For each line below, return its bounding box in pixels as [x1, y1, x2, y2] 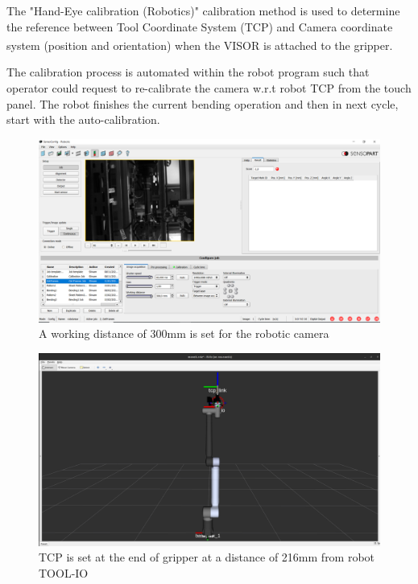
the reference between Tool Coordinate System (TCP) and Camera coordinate [6, 18, 393, 35]
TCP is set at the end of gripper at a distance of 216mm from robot [39, 549, 375, 565]
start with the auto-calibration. [6, 111, 160, 128]
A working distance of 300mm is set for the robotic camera [39, 325, 329, 342]
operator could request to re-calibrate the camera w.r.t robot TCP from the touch [6, 80, 412, 97]
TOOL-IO [39, 565, 89, 582]
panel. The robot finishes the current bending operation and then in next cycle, [6, 95, 399, 112]
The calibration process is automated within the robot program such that [6, 64, 370, 80]
